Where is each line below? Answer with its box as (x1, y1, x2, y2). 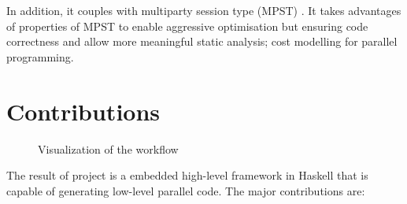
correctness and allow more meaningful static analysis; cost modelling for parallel (6, 33, 398, 50)
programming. (6, 48, 74, 65)
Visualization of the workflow (38, 140, 179, 157)
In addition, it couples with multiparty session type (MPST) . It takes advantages (6, 2, 401, 18)
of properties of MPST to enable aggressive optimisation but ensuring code (6, 17, 368, 34)
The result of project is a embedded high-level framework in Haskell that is (6, 167, 368, 184)
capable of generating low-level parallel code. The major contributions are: (6, 182, 365, 198)
